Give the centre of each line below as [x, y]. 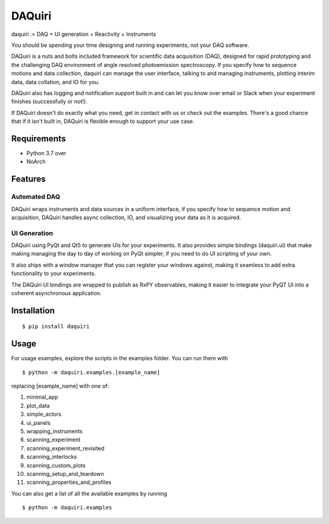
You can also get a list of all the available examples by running [89, 494]
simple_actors [44, 414]
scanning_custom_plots [56, 465]
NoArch [36, 162]
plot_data [38, 405]
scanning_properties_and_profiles [69, 482]
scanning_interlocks [52, 457]
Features [28, 179]
